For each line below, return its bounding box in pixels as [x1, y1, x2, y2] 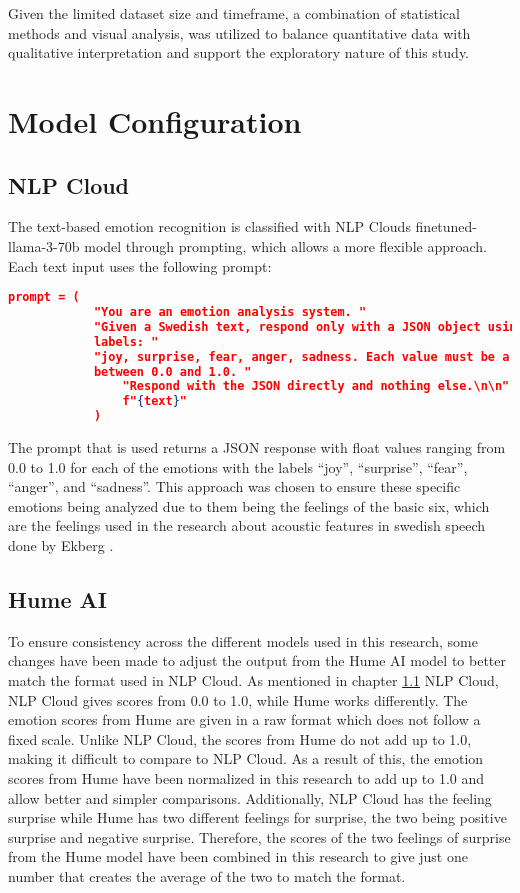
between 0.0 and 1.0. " [93, 364, 252, 379]
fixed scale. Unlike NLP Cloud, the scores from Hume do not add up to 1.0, [8, 728, 472, 749]
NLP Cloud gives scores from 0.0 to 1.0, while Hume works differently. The [8, 689, 468, 710]
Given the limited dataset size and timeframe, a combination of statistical [8, 3, 460, 23]
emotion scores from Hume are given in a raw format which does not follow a [8, 709, 481, 730]
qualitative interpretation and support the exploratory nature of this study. [8, 42, 470, 63]
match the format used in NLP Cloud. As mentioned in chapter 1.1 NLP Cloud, [8, 669, 499, 690]
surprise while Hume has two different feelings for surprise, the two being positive [8, 807, 507, 828]
